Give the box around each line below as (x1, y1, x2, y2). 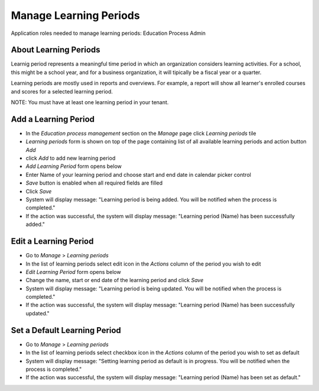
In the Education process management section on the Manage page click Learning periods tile (25, 130, 256, 137)
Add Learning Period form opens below (25, 163, 122, 170)
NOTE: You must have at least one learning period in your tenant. (11, 99, 169, 106)
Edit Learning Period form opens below (25, 268, 121, 275)
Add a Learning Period (11, 114, 95, 124)
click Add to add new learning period (25, 154, 116, 162)
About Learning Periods (11, 45, 100, 55)
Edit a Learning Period (11, 237, 94, 247)
